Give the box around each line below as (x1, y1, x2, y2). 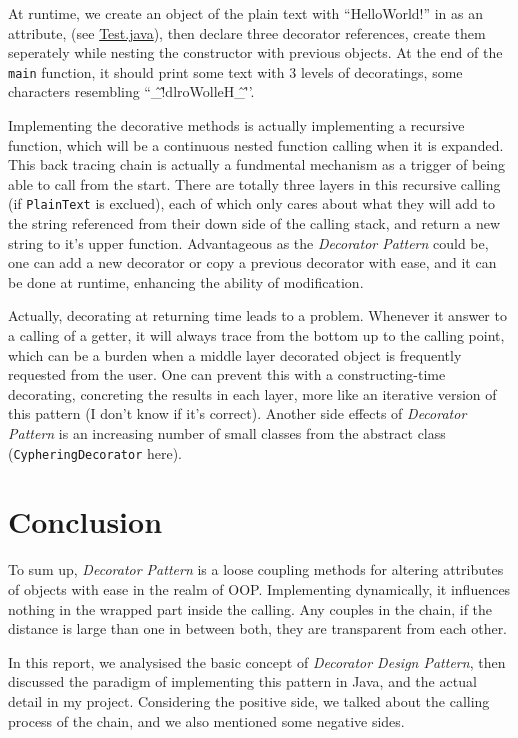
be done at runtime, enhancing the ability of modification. (8, 271, 364, 292)
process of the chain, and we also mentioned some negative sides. (8, 710, 405, 731)
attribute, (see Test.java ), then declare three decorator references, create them (8, 22, 486, 43)
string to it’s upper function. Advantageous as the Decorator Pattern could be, (8, 232, 489, 253)
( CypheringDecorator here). (8, 442, 183, 463)
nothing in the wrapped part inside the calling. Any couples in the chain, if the (8, 598, 493, 619)
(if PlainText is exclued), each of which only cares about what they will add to (8, 193, 495, 214)
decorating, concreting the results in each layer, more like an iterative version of (8, 383, 497, 404)
